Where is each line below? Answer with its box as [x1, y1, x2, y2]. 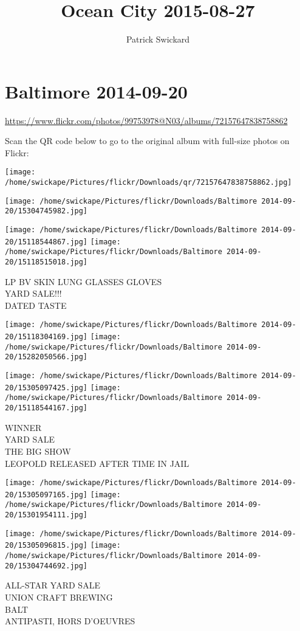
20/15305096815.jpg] [5, 541, 88, 550]
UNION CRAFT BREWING [5, 590, 113, 603]
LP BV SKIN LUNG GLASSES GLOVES [5, 275, 162, 288]
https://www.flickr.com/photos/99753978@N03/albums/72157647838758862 [5, 114, 288, 126]
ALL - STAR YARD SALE [5, 579, 100, 591]
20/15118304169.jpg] [5, 333, 88, 342]
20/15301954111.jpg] [5, 511, 88, 520]
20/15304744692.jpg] [5, 561, 88, 570]
